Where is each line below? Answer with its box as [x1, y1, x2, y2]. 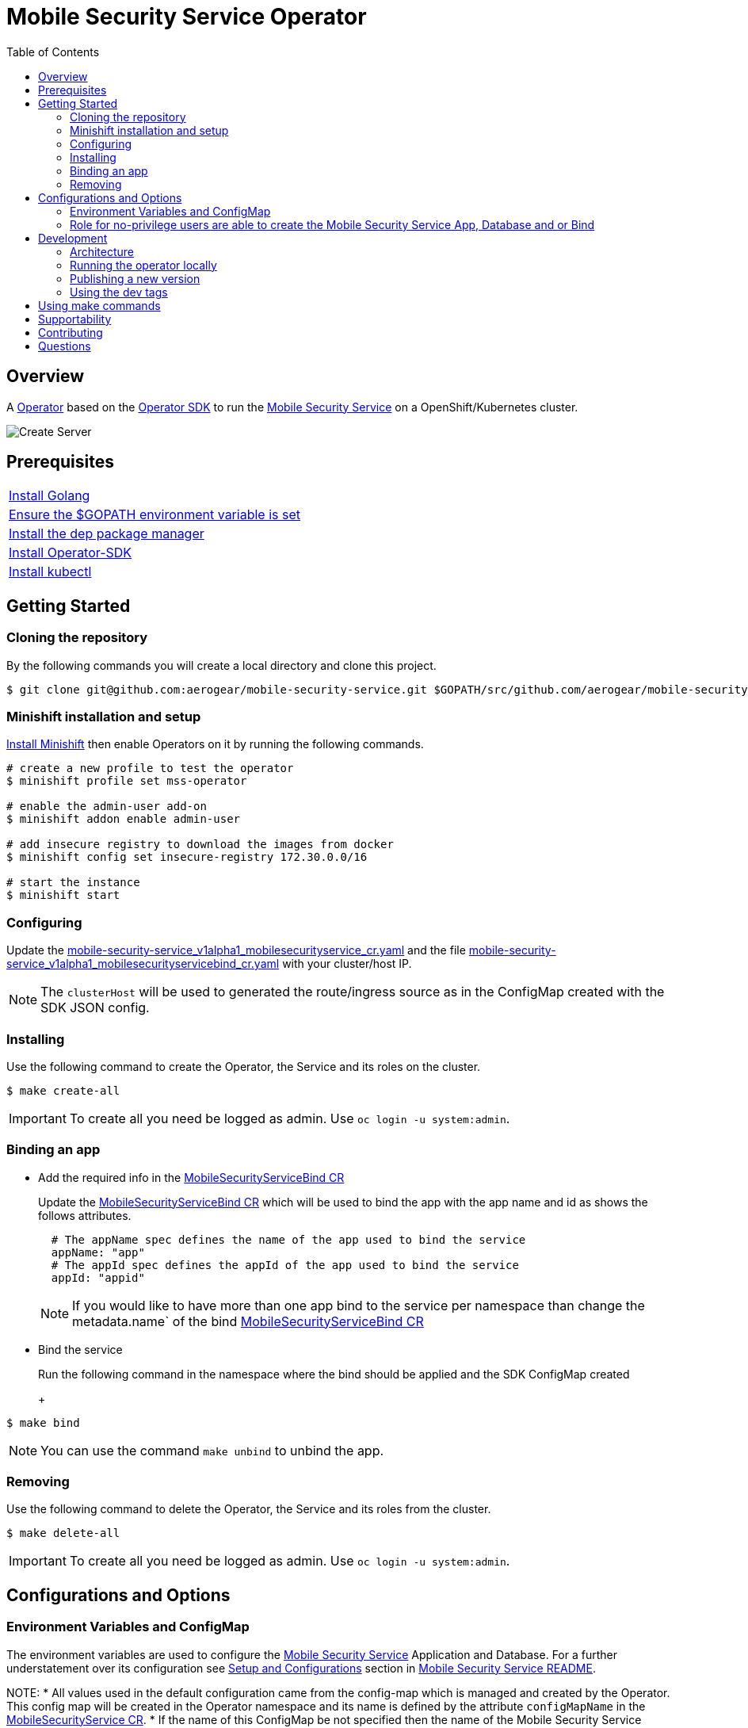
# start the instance [6, 876, 140, 889]
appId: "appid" [51, 1271, 145, 1284]
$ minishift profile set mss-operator [6, 774, 247, 788]
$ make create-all [6, 1084, 120, 1097]
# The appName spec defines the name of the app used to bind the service [51, 1233, 526, 1246]
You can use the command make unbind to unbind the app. [40, 1442, 384, 1458]
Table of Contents [6, 44, 100, 59]
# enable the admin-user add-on [6, 800, 207, 813]
